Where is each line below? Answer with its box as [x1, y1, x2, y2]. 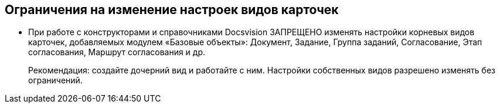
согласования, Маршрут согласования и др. [28, 47, 206, 58]
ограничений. [28, 75, 83, 86]
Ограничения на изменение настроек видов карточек [5, 2, 339, 17]
